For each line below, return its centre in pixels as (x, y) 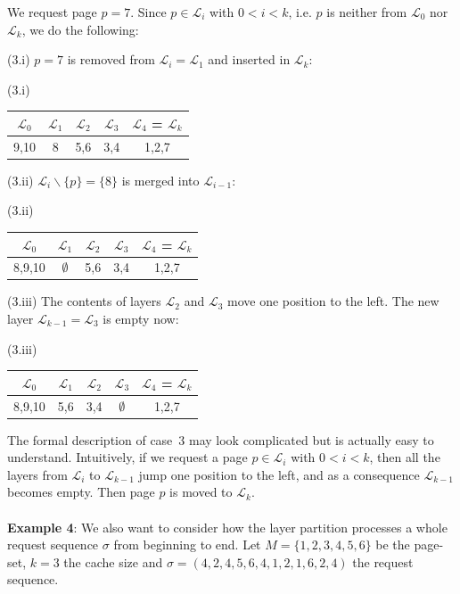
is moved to (201, 492)
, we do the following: (80, 29)
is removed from (111, 59)
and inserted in (249, 59)
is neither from (367, 12)
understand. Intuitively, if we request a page (127, 457)
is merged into (160, 180)
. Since (148, 12)
